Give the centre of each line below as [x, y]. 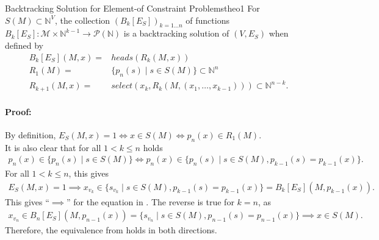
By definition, [31, 134]
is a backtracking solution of [176, 33]
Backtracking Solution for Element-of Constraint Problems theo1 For [132, 8]
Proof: [18, 111]
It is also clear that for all [53, 147]
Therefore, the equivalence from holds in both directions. [111, 230]
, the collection [82, 20]
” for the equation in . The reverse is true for [150, 201]
